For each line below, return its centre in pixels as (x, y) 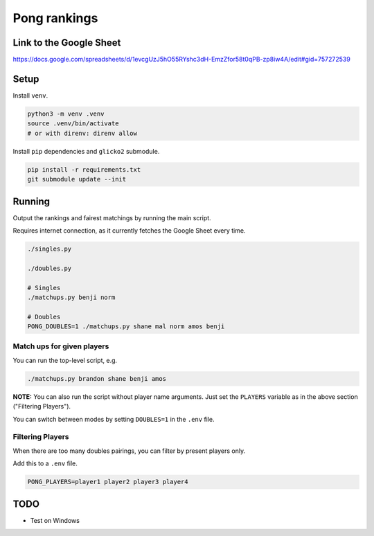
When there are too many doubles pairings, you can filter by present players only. (129, 451)
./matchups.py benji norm (71, 297)
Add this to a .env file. (45, 463)
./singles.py (50, 249)
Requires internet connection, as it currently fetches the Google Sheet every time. (129, 230)
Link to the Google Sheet (67, 43)
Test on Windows (55, 520)
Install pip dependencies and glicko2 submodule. (86, 151)
